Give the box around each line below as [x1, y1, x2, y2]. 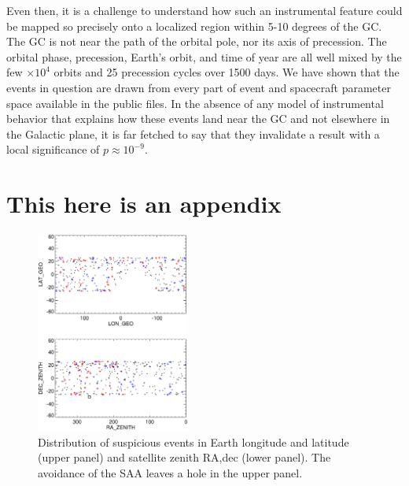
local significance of [6, 141, 100, 158]
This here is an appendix [6, 187, 282, 220]
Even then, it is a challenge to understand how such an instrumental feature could [6, 2, 403, 18]
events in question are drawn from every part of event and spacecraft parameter [6, 79, 391, 95]
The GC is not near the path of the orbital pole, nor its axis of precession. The [6, 33, 387, 50]
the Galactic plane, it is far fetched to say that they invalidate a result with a [6, 125, 380, 142]
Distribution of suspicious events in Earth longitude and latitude [38, 433, 349, 450]
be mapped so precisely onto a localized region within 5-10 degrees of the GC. [6, 17, 382, 34]
